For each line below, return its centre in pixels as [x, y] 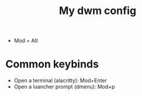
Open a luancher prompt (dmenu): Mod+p [64, 87]
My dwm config [98, 11]
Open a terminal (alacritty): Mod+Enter [60, 81]
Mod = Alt [26, 41]
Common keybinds [52, 64]
